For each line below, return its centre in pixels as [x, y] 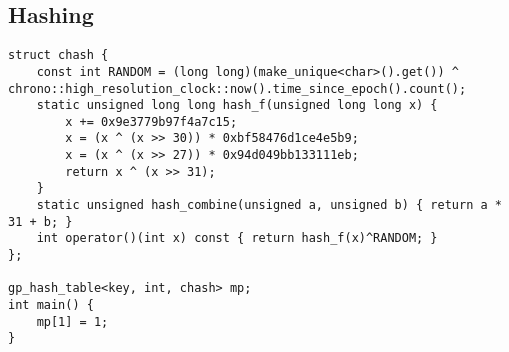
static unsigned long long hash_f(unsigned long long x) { [237, 105]
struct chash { [58, 55]
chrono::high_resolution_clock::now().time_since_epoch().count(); [237, 88]
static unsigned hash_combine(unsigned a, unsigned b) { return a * [269, 205]
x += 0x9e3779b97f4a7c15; [151, 121]
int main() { [51, 305]
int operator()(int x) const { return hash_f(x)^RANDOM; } [237, 238]
